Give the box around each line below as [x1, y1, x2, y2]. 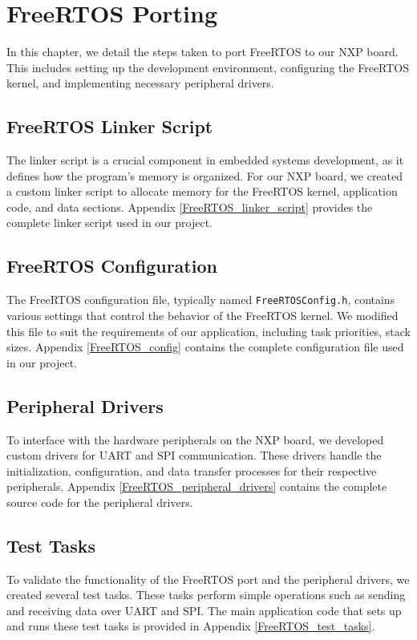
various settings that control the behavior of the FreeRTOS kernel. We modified [6, 306, 399, 323]
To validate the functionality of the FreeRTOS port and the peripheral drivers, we [6, 570, 410, 587]
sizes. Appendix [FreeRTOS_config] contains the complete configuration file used [6, 338, 404, 355]
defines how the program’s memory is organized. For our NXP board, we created [6, 167, 403, 184]
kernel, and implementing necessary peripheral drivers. [6, 75, 274, 91]
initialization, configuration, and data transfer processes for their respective [6, 462, 377, 479]
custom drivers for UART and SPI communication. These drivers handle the [6, 447, 382, 464]
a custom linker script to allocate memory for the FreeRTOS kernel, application [6, 183, 398, 200]
